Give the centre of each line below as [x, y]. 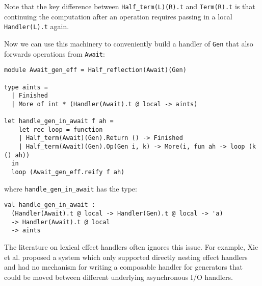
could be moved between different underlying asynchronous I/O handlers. [119, 277]
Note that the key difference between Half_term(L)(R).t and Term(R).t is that [130, 6]
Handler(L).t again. [37, 26]
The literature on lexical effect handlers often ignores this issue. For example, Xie [131, 247]
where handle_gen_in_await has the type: [71, 188]
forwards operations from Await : [55, 53]
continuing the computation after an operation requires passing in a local [118, 16]
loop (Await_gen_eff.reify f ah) [68, 172]
